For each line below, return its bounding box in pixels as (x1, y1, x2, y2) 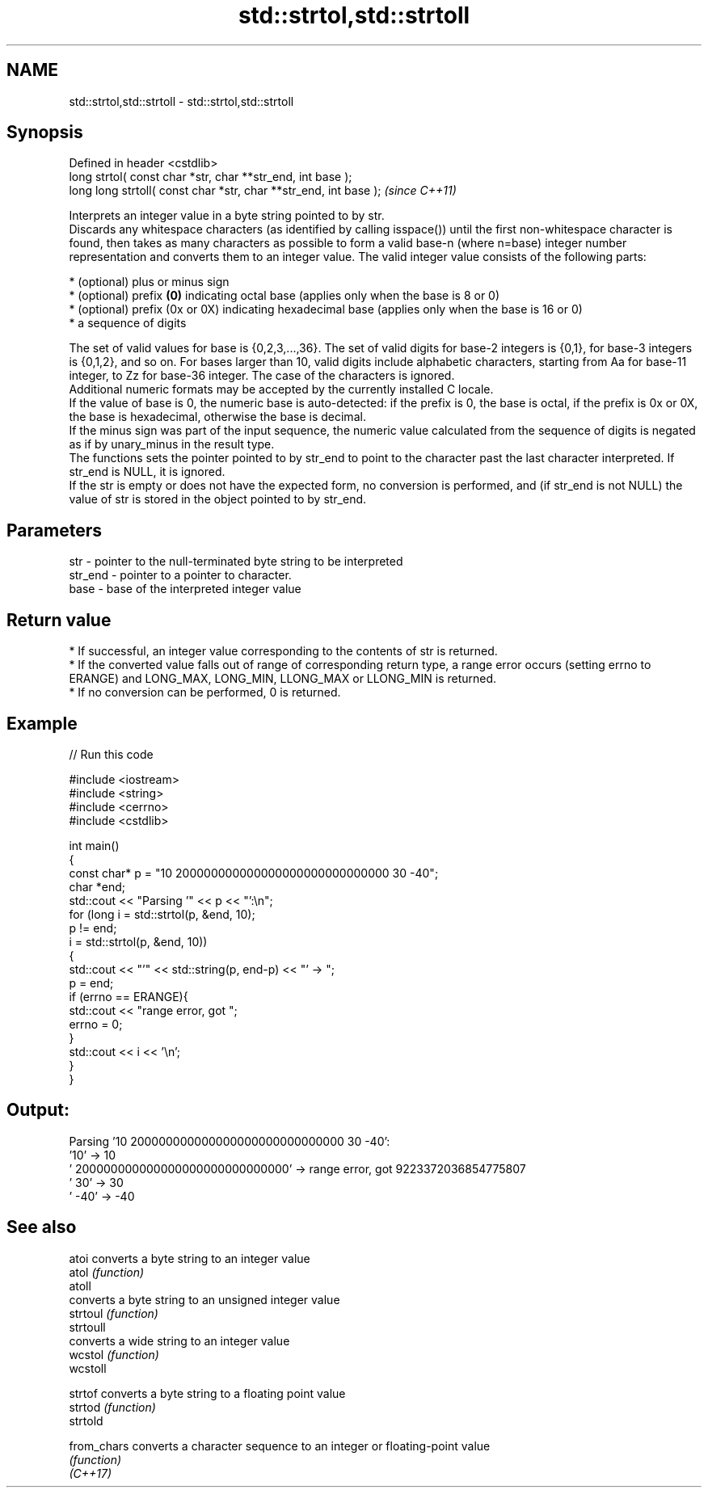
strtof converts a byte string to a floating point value (69, 1386, 346, 1400)
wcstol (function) (69, 1347, 159, 1361)
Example (6, 713, 78, 734)
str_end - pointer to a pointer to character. (69, 568, 292, 583)
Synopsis (6, 122, 83, 143)
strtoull (69, 1319, 106, 1334)
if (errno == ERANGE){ (69, 989, 188, 1004)
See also (6, 1217, 77, 1238)
